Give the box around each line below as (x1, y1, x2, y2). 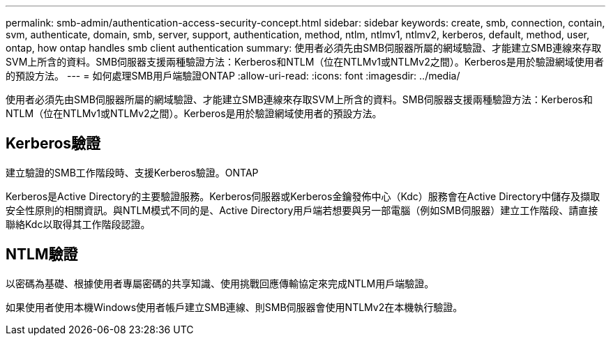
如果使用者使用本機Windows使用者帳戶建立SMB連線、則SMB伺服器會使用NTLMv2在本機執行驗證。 (6, 301, 463, 313)
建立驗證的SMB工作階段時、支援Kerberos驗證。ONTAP (6, 166, 259, 179)
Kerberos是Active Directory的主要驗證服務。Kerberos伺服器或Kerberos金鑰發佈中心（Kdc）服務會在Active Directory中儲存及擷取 (6, 190, 601, 202)
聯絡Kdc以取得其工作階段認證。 (6, 218, 151, 230)
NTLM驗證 (6, 245, 78, 264)
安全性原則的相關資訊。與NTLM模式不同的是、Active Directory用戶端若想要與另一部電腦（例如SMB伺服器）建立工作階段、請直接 (6, 204, 598, 216)
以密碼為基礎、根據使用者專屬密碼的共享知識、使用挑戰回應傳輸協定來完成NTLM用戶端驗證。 (6, 277, 435, 289)
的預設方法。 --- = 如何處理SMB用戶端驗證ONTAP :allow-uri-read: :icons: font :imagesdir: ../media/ (6, 70, 460, 82)
